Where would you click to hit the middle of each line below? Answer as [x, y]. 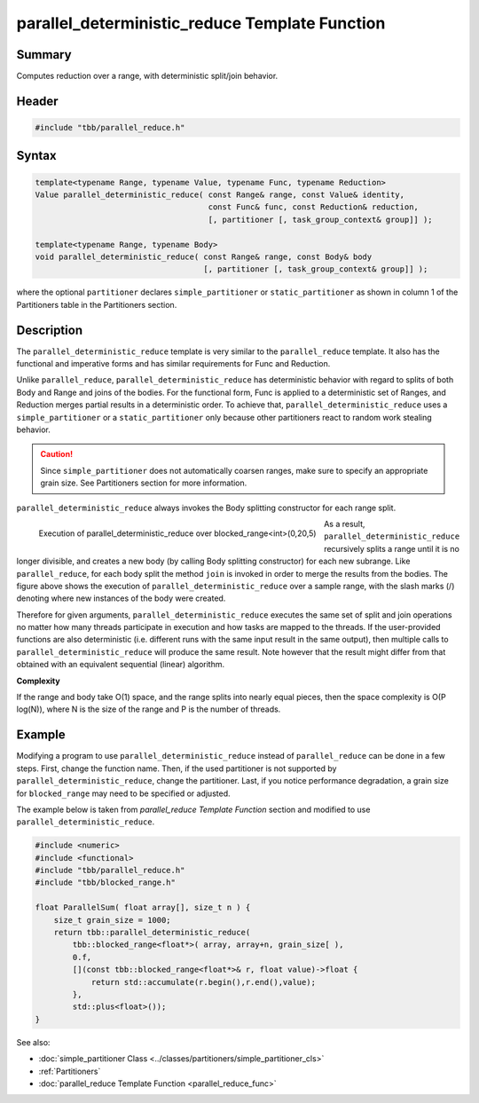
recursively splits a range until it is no [392, 548]
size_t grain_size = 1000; [113, 920]
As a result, [345, 524]
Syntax [36, 156]
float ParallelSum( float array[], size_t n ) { [143, 908]
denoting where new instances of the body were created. [121, 598]
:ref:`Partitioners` [70, 1071]
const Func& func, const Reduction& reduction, [313, 207]
